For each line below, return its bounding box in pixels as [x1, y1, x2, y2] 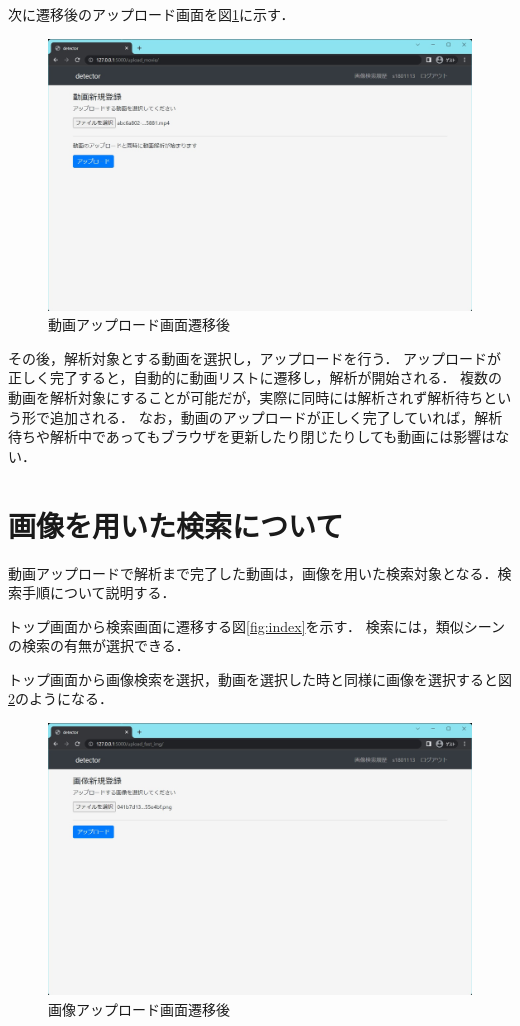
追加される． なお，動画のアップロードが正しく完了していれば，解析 [49, 406, 503, 427]
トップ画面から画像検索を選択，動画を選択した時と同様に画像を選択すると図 [8, 668, 512, 689]
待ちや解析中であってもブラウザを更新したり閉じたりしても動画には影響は [8, 426, 496, 447]
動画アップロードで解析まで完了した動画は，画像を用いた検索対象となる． [8, 562, 498, 583]
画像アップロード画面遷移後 [48, 998, 230, 1019]
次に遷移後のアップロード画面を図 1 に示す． [8, 4, 295, 24]
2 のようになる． [8, 688, 113, 709]
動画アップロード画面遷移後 [48, 314, 230, 335]
